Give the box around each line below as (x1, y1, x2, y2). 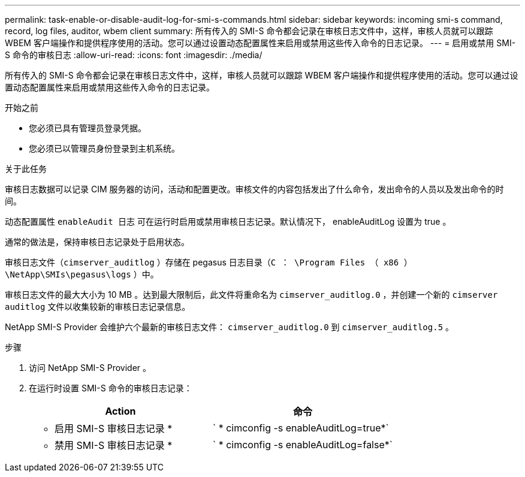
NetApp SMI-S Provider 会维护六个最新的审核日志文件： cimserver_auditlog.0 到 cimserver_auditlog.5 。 (5, 322, 454, 332)
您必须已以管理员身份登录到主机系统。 (29, 143, 180, 153)
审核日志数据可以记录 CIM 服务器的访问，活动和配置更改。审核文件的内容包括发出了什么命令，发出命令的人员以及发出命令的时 (5, 184, 504, 194)
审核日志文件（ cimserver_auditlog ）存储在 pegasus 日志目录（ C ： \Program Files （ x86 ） (5, 257, 412, 267)
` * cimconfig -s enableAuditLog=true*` (212, 422, 389, 434)
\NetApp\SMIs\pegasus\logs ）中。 (5, 269, 159, 279)
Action (105, 405, 136, 417)
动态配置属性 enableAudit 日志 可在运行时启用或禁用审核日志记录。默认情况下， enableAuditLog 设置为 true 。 (5, 216, 451, 227)
